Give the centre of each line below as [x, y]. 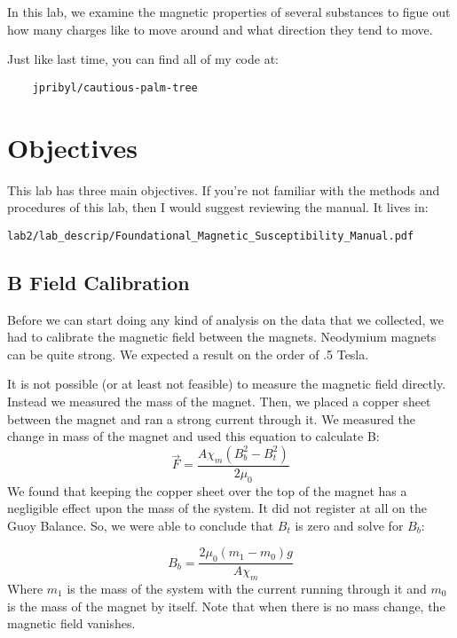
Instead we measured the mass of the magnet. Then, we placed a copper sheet [219, 401]
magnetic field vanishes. [71, 623]
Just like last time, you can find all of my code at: [143, 59]
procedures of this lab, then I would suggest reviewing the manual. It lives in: [218, 207]
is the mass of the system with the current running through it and [247, 588]
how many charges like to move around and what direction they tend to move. [220, 29]
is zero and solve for [349, 525]
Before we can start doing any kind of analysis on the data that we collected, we [226, 319]
